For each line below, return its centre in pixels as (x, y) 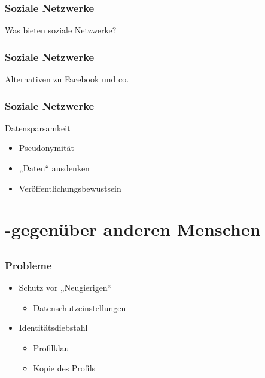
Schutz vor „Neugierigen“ (65, 288)
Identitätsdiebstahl (53, 328)
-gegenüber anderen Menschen (133, 229)
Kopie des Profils (64, 368)
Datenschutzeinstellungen (80, 307)
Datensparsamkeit (38, 127)
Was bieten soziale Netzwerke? (61, 30)
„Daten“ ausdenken (54, 168)
